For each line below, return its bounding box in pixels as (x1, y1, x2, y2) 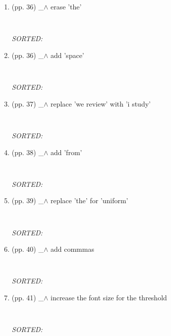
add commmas (50, 244, 94, 254)
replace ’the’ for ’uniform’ (50, 195, 128, 206)
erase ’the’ (50, 1, 82, 11)
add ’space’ (50, 50, 84, 60)
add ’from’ (50, 147, 82, 157)
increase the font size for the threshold (50, 292, 167, 303)
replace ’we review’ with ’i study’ (50, 98, 151, 109)
